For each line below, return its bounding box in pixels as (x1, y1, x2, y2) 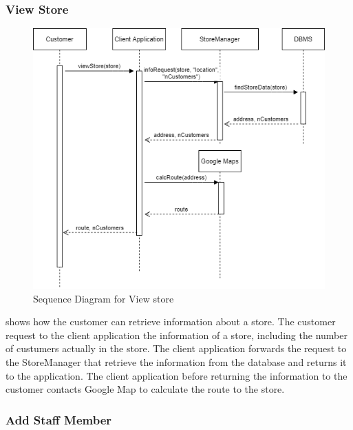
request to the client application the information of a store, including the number (6, 327, 347, 342)
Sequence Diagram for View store (33, 291, 174, 305)
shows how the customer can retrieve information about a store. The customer (6, 314, 336, 329)
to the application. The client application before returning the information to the (6, 368, 347, 382)
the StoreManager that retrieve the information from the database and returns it (6, 355, 347, 369)
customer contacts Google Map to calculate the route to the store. (6, 382, 285, 396)
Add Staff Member (6, 411, 112, 428)
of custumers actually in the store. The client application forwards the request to (6, 341, 347, 356)
